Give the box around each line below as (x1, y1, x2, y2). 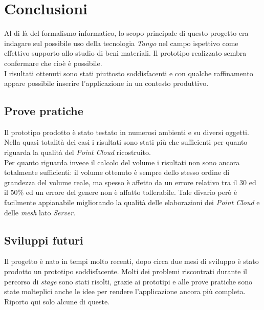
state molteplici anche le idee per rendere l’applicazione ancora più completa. (4, 286, 246, 297)
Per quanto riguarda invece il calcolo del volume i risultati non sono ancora (4, 157, 240, 167)
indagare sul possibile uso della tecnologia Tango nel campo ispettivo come (4, 37, 238, 48)
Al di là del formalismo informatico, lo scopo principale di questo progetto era (4, 28, 249, 38)
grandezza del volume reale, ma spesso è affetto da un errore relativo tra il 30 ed (4, 176, 256, 187)
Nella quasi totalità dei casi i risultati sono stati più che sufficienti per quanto (4, 137, 248, 147)
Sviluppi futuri (4, 232, 83, 248)
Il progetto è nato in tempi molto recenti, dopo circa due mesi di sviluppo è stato (4, 256, 259, 267)
